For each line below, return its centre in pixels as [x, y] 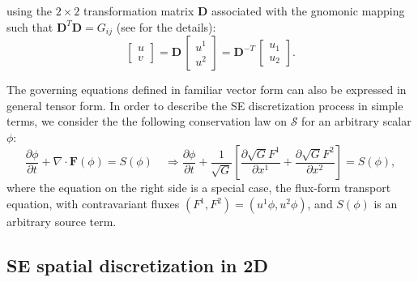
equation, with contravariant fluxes [93, 204]
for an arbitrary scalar [356, 121]
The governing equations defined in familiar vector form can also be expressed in [207, 90]
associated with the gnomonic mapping [308, 11]
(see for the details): [166, 26]
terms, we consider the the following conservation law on [147, 121]
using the [30, 11]
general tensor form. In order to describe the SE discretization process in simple [205, 105]
